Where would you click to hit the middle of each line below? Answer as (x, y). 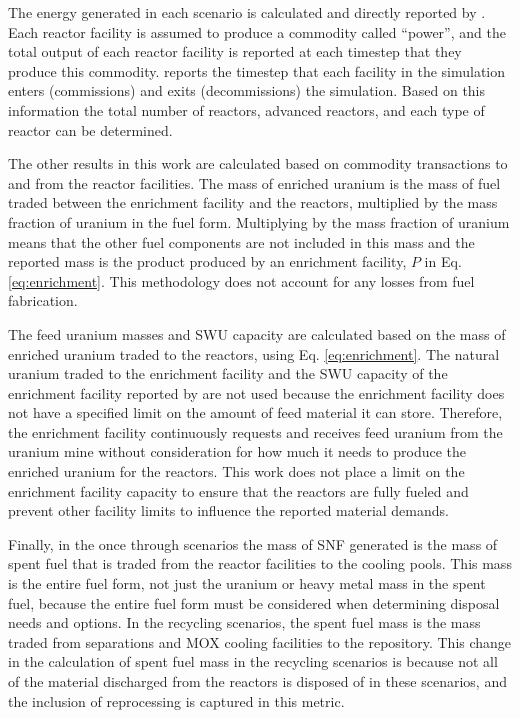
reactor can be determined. (90, 129)
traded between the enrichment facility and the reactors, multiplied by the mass (253, 202)
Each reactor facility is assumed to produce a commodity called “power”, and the (257, 31)
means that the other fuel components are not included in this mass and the (241, 241)
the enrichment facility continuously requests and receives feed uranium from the (255, 431)
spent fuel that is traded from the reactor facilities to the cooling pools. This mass (260, 563)
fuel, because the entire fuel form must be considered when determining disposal (254, 602)
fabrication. (43, 300)
